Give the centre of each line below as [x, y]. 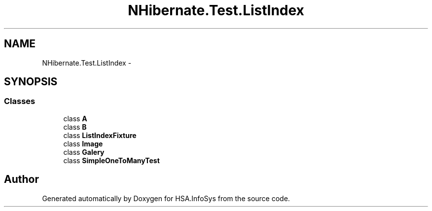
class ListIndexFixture [100, 135]
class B [75, 127]
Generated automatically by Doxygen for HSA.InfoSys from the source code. [166, 198]
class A [75, 118]
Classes [20, 101]
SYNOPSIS [31, 82]
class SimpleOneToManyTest [111, 160]
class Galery [84, 152]
